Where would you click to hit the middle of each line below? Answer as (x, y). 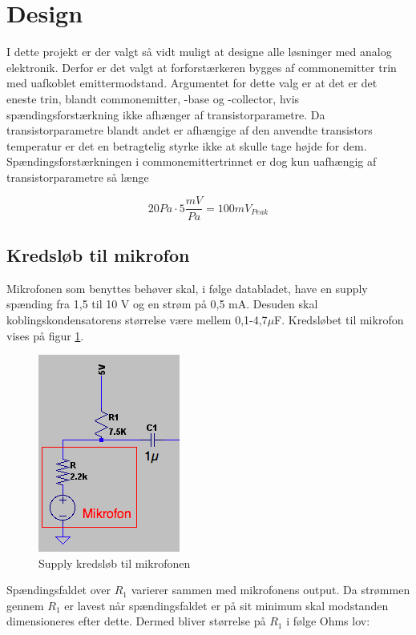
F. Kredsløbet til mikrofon (339, 319)
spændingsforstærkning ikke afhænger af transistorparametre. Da (166, 114)
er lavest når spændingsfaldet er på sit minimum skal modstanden (226, 605)
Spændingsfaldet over (59, 590)
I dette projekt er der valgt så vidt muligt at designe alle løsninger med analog (199, 52)
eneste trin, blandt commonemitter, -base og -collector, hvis (153, 98)
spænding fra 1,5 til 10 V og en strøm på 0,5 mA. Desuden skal (162, 304)
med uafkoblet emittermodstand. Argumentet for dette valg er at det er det (192, 83)
